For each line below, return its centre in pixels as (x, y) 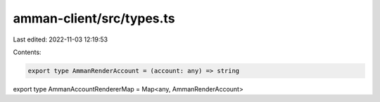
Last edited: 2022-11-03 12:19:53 (61, 39)
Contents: (27, 52)
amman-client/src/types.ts (94, 18)
